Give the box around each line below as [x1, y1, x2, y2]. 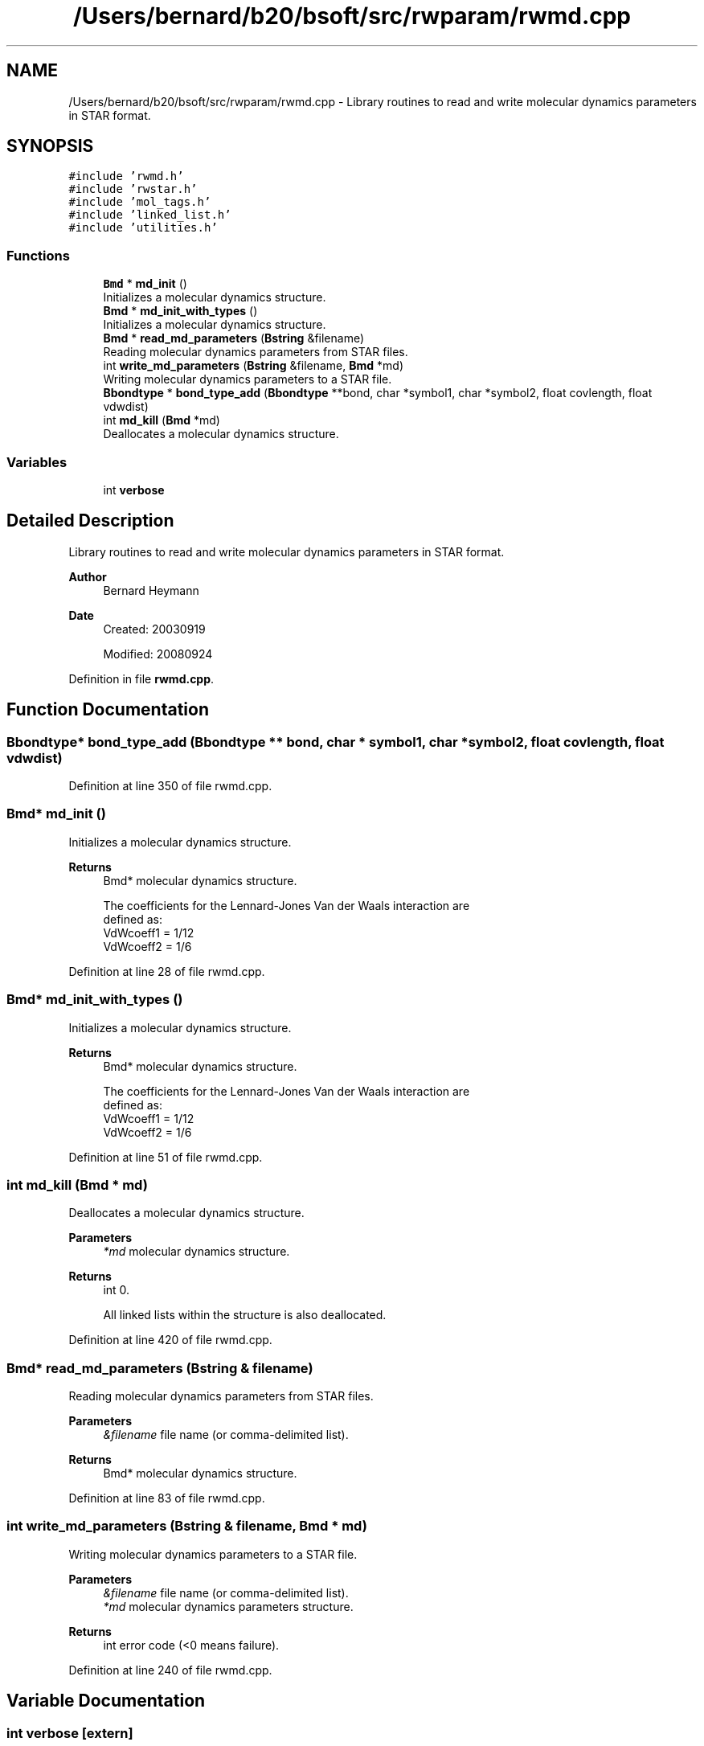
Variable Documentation [6, 1691, 206, 1711]
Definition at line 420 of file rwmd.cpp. [68, 1333, 272, 1347]
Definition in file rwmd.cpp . [68, 671, 215, 686]
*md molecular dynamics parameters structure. [103, 1599, 354, 1613]
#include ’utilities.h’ [68, 221, 218, 235]
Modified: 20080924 [103, 646, 213, 661]
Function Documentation [6, 699, 209, 720]
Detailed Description [6, 510, 174, 531]
